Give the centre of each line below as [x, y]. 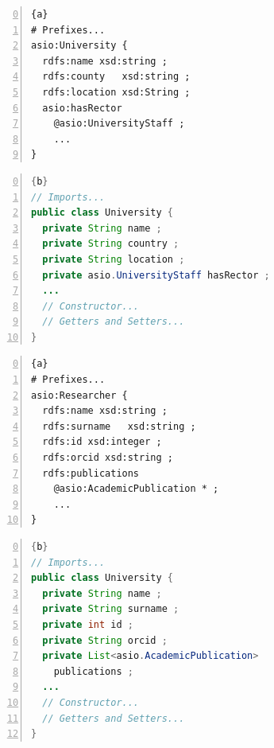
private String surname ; [111, 609]
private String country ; [111, 244]
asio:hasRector [82, 108]
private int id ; [88, 624]
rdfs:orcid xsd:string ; [108, 458]
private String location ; [114, 259]
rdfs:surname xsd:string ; [119, 426]
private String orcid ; [105, 640]
